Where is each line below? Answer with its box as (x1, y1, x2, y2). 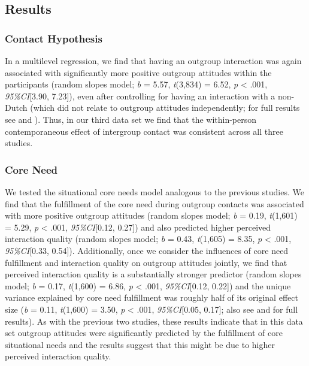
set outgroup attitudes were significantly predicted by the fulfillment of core (5, 326, 283, 339)
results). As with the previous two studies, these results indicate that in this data (5, 314, 303, 327)
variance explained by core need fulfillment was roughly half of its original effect (5, 291, 298, 304)
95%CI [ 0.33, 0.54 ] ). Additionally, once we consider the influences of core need (5, 244, 289, 256)
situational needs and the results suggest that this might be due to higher (5, 338, 275, 350)
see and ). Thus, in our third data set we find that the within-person (5, 113, 257, 125)
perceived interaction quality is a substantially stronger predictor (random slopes (5, 268, 302, 280)
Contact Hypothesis (5, 31, 102, 46)
